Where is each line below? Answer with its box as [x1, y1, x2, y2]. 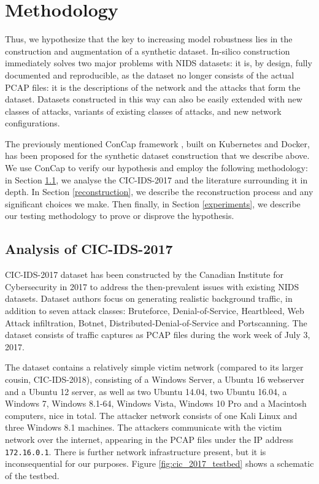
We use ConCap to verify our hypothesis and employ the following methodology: [5, 161, 308, 174]
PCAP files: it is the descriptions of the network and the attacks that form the [5, 80, 301, 93]
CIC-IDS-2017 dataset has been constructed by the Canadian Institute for [5, 268, 284, 281]
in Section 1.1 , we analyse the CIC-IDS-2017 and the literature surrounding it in [5, 173, 308, 186]
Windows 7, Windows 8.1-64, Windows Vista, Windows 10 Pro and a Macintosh [5, 397, 307, 410]
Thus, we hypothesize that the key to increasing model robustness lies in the [5, 33, 293, 45]
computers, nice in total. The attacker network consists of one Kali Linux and [5, 409, 298, 421]
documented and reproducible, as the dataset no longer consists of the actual [5, 68, 294, 81]
